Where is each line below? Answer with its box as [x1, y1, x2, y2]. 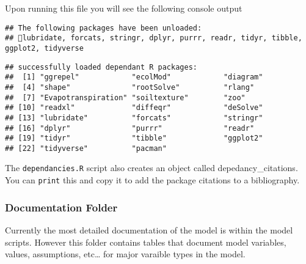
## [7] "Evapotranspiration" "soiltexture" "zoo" [5, 93, 246, 102]
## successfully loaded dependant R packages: [5, 62, 197, 71]
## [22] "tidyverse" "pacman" [5, 144, 167, 153]
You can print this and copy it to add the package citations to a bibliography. [5, 174, 300, 186]
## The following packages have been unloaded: [5, 23, 202, 32]
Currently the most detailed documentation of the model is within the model [5, 224, 293, 236]
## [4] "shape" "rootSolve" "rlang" [5, 82, 255, 92]
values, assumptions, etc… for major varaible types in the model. [5, 248, 246, 260]
